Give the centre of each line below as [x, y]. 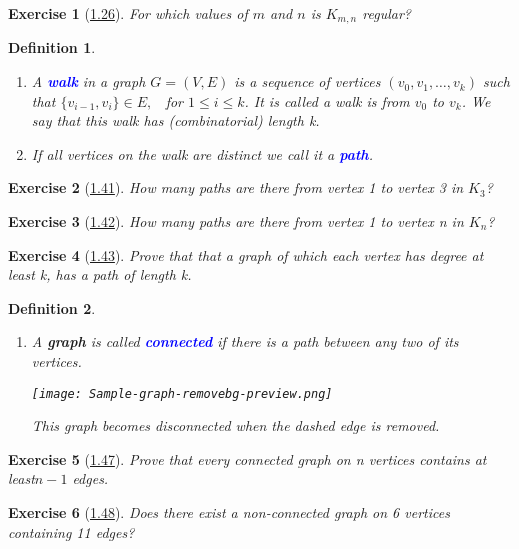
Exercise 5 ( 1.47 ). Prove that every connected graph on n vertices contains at [247, 458]
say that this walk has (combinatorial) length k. [175, 120]
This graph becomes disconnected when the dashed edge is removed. [235, 425]
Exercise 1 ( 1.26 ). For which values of [128, 13]
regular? [386, 13]
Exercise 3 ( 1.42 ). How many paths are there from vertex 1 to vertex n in [236, 221]
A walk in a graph [88, 81]
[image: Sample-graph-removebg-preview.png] [182, 393]
